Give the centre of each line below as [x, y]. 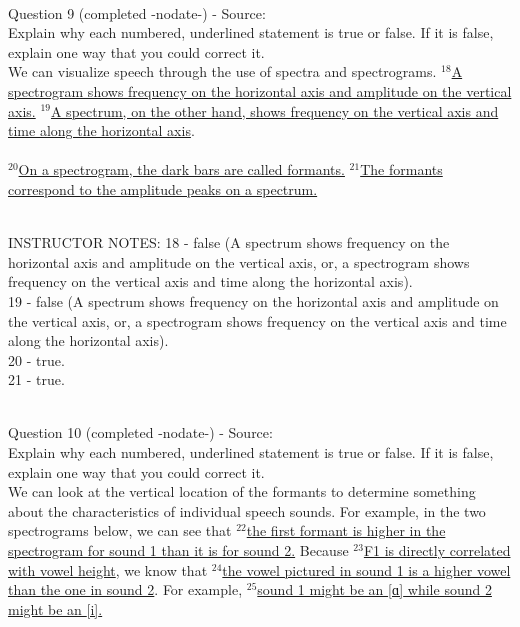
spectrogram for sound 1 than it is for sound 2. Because [178, 550]
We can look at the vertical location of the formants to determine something [242, 491]
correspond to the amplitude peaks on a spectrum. [163, 188]
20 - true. [36, 359]
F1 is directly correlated [437, 550]
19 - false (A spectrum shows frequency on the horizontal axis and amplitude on [253, 300]
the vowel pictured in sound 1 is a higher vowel [366, 569]
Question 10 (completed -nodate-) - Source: [140, 432]
